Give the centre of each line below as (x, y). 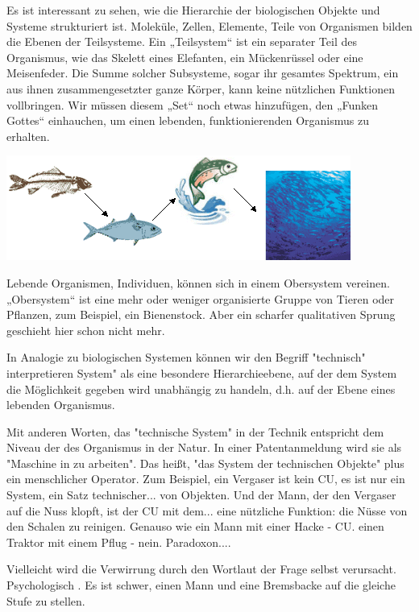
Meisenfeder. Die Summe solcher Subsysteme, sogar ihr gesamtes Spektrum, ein (203, 73)
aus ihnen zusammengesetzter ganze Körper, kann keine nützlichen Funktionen (201, 88)
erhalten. (28, 136)
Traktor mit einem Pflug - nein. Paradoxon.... (119, 542)
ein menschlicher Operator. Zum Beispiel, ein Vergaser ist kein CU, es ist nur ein (206, 479)
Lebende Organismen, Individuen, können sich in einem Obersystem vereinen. (198, 282)
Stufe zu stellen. (46, 600)
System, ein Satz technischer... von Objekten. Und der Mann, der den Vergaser (201, 495)
